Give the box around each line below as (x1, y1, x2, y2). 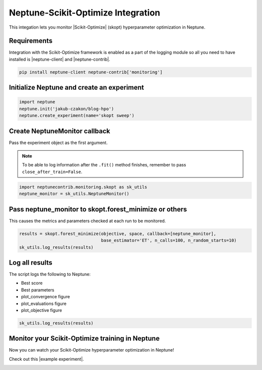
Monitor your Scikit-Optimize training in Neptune (9, 335, 160, 343)
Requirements (9, 37, 53, 45)
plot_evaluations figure (21, 301, 67, 306)
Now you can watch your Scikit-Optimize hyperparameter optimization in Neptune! (9, 347, 174, 353)
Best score (21, 280, 43, 286)
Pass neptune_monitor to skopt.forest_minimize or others (9, 205, 187, 213)
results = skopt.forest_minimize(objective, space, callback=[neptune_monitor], (19, 231, 216, 236)
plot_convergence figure (21, 294, 70, 300)
